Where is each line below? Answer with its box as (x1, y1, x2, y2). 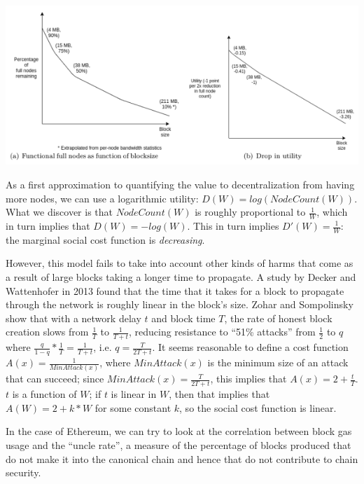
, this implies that (210, 371, 287, 386)
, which (316, 205, 348, 219)
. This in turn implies (187, 219, 279, 233)
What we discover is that (6, 205, 113, 219)
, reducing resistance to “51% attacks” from (128, 324, 316, 339)
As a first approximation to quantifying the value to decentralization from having (6, 177, 355, 191)
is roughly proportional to (195, 205, 306, 219)
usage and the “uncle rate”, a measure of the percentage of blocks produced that (6, 438, 351, 452)
